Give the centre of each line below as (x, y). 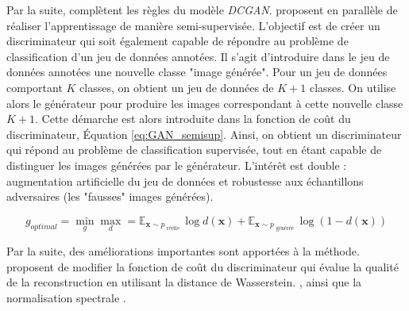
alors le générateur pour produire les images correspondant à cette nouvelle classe (205, 103)
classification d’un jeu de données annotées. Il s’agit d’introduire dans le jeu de (198, 56)
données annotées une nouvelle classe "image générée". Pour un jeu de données (197, 72)
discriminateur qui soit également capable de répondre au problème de (177, 41)
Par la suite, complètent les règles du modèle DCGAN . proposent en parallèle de (202, 10)
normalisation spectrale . (66, 297)
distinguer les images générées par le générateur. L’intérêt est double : (177, 165)
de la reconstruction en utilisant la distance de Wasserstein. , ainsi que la (184, 282)
